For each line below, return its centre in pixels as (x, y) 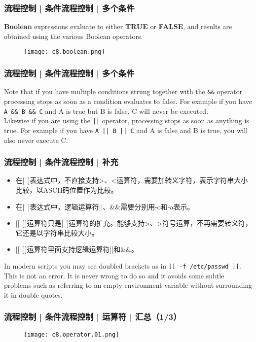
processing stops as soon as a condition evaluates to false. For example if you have (128, 101)
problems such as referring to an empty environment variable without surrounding (128, 285)
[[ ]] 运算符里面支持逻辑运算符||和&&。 (77, 249)
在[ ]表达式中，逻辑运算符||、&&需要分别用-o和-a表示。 (105, 206)
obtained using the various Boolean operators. (73, 36)
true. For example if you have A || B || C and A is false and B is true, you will (126, 130)
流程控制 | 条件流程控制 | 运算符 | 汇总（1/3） (93, 317)
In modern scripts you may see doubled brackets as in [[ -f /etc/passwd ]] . (123, 265)
